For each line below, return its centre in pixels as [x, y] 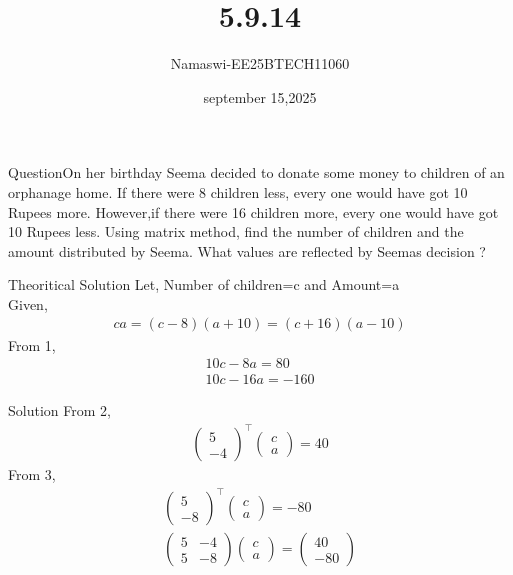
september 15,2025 [260, 96]
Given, [28, 303]
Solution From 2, [59, 410]
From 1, [32, 344]
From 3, [32, 474]
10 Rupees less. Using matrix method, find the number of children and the [236, 231]
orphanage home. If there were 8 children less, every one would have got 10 [238, 191]
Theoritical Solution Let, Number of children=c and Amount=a [204, 284]
